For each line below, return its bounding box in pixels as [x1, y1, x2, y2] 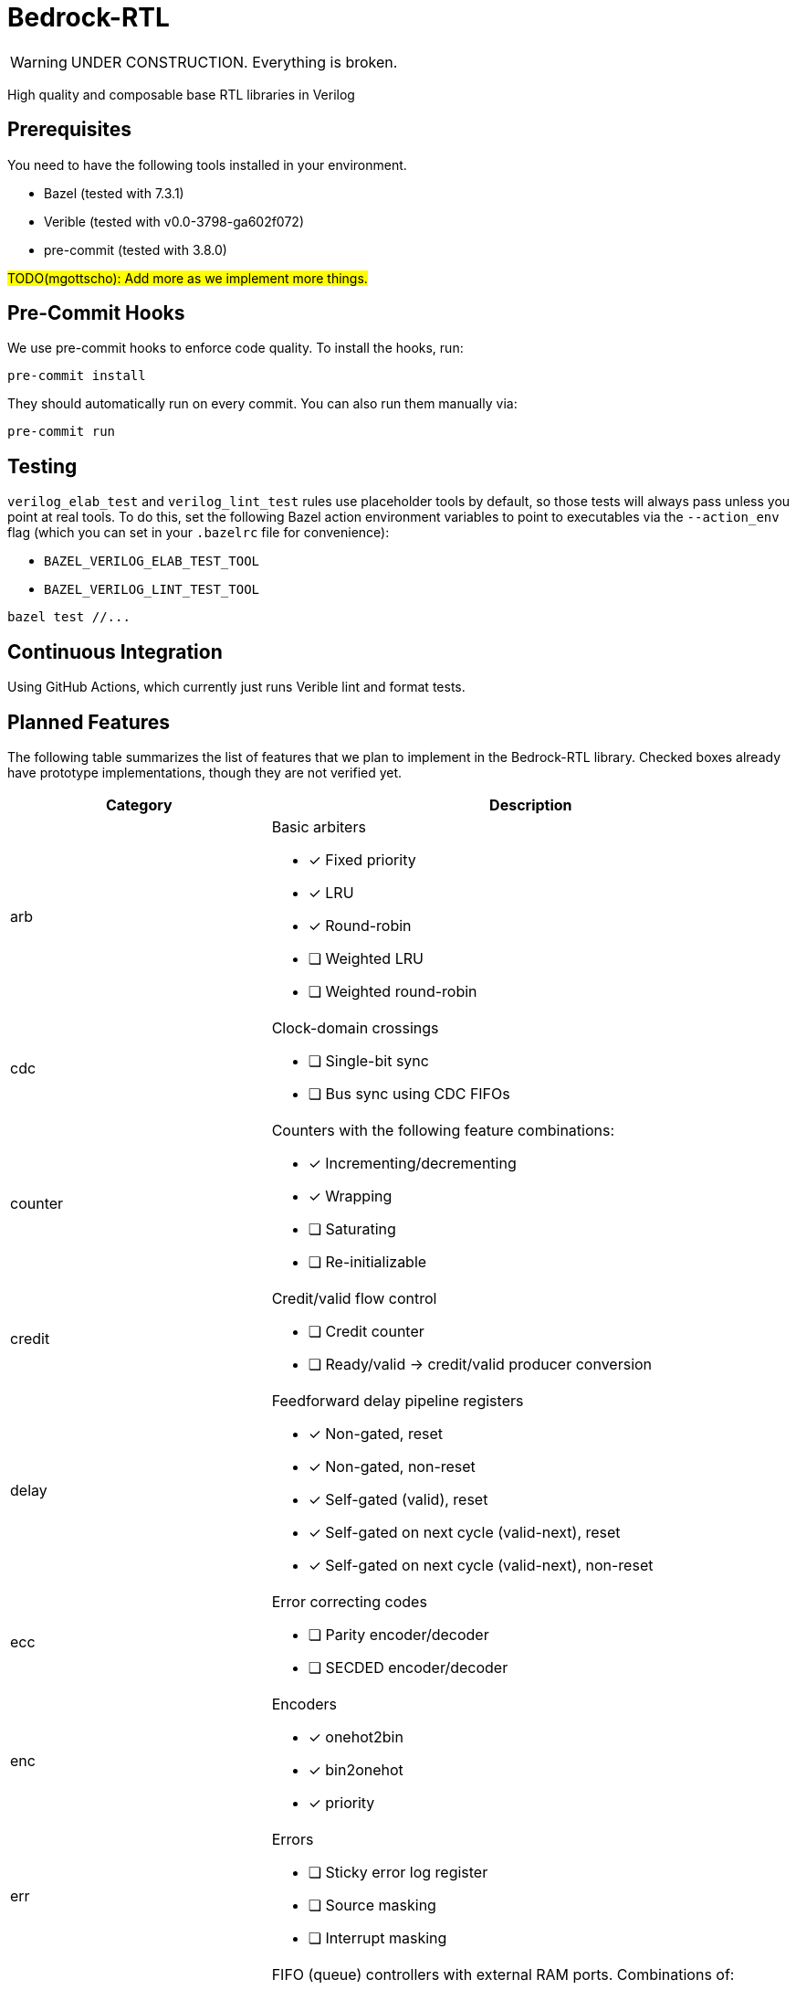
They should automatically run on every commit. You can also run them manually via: [7, 396, 518, 412]
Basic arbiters [271, 817, 366, 836]
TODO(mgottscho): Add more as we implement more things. [7, 270, 368, 286]
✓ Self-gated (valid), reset [308, 1489, 488, 1508]
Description [489, 795, 572, 814]
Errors [271, 1829, 314, 1848]
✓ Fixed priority [308, 850, 416, 869]
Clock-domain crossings [271, 1018, 439, 1037]
